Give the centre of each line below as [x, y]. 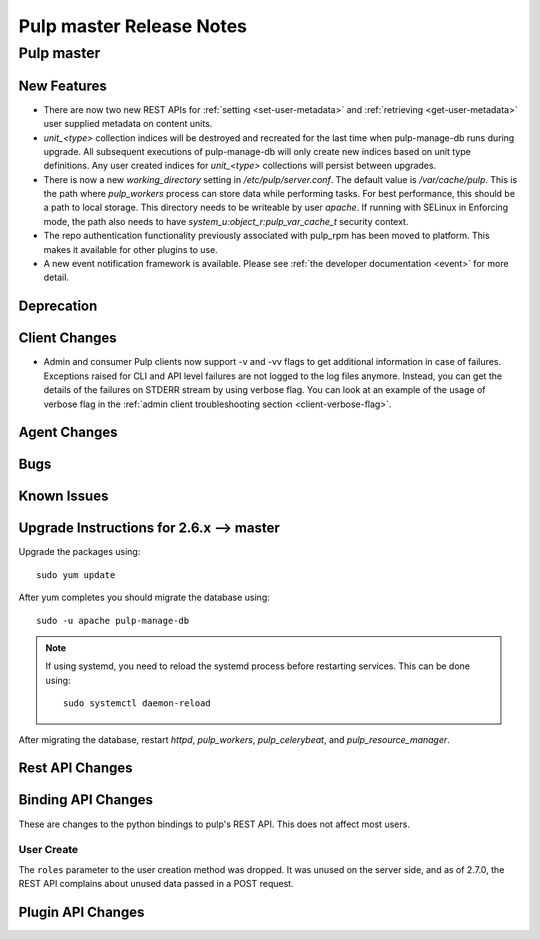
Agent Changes [68, 432]
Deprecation [58, 306]
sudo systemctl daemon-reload [137, 703]
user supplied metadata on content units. [128, 124]
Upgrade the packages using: [79, 552]
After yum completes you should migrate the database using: [144, 597]
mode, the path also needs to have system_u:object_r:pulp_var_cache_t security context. [226, 221]
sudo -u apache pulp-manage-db [113, 620]
